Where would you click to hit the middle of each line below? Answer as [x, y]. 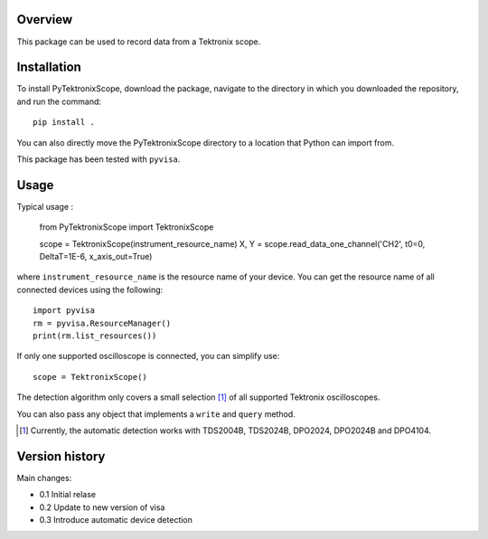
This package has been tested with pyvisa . [99, 159]
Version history [61, 456]
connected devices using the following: [90, 289]
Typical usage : [45, 206]
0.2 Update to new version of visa [102, 507]
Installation [49, 67]
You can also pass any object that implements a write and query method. [156, 414]
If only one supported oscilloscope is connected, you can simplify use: [148, 356]
